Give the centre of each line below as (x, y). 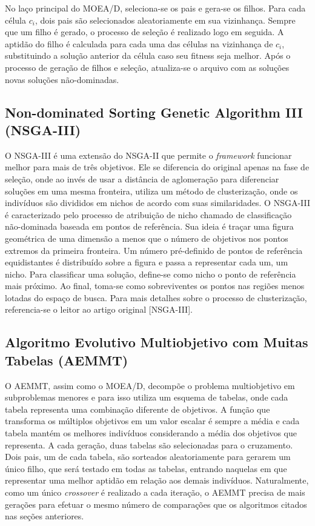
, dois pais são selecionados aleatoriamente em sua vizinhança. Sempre (165, 20)
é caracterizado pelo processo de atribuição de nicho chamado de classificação (148, 214)
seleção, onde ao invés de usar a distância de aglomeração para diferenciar (142, 178)
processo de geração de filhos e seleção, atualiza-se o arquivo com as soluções (147, 67)
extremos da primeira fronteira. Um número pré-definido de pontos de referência (154, 250)
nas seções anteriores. (45, 516)
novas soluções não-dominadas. (62, 79)
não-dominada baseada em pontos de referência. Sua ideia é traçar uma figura (149, 226)
